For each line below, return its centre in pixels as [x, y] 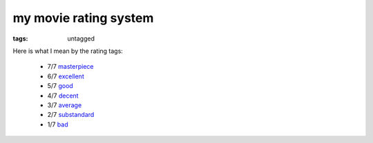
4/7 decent [63, 96]
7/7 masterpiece [70, 67]
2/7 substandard [71, 115]
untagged [81, 38]
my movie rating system [83, 18]
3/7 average [65, 105]
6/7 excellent [66, 76]
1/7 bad [58, 124]
